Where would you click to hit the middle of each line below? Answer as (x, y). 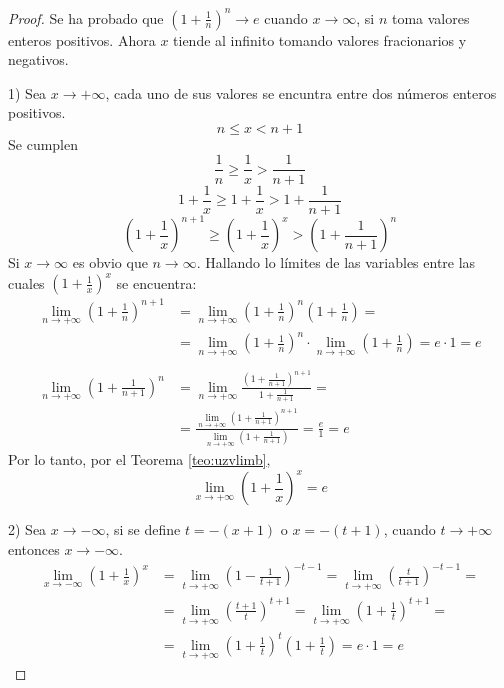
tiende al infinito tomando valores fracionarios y (320, 39)
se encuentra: (156, 282)
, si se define (143, 529)
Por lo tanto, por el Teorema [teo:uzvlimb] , (139, 459)
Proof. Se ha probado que (86, 17)
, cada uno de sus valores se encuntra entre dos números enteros (301, 92)
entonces (34, 549)
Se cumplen (43, 143)
